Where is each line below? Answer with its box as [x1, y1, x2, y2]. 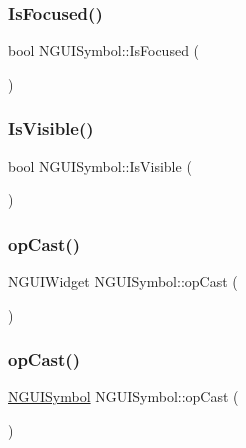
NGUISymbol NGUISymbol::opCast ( [8, 386, 239, 407]
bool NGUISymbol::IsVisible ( [8, 155, 192, 176]
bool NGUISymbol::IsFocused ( [8, 40, 200, 61]
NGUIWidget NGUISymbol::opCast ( [8, 271, 238, 292]
